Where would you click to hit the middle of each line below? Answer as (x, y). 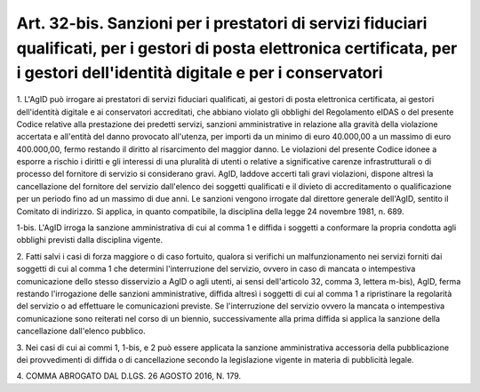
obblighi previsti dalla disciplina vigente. (90, 240)
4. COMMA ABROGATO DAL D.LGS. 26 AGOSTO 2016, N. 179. (129, 376)
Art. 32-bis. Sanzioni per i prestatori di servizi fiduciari (222, 23)
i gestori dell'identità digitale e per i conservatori (200, 73)
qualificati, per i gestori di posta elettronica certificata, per (237, 48)
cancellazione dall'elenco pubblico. (81, 331)
